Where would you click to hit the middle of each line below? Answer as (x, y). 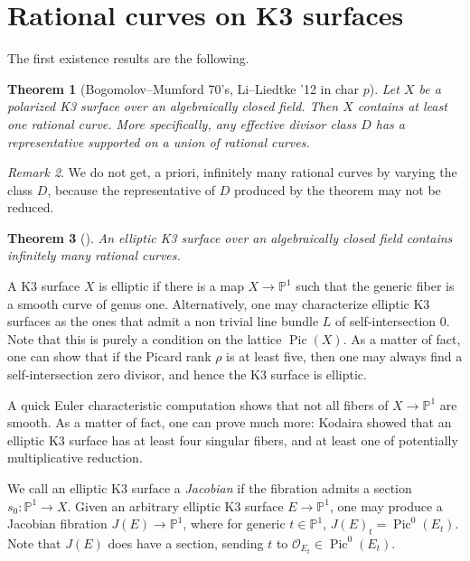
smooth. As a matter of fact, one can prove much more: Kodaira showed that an (230, 422)
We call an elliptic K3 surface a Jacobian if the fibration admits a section (210, 488)
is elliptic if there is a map (171, 286)
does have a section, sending (186, 542)
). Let (384, 88)
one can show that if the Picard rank (109, 356)
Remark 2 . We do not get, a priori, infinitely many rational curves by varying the (232, 172)
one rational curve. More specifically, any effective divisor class (182, 123)
